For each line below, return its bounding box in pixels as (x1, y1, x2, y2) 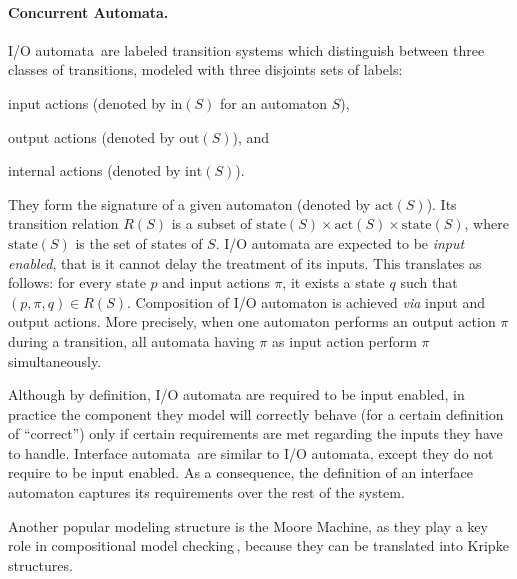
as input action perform (272, 330, 417, 351)
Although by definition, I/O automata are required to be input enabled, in (8, 384, 465, 405)
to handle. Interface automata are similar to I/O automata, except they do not (8, 442, 494, 463)
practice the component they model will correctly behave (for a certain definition (8, 403, 504, 424)
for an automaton (220, 92, 328, 113)
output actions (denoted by (8, 126, 175, 147)
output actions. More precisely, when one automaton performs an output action (8, 311, 496, 332)
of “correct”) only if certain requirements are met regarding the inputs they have (8, 423, 503, 444)
